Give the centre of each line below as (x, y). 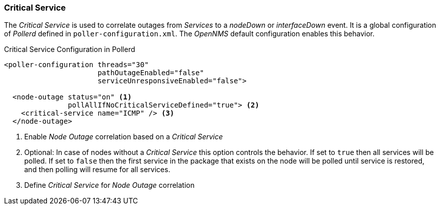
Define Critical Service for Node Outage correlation (109, 185)
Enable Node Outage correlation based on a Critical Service (124, 137)
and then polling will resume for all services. (97, 170)
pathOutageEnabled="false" (151, 73)
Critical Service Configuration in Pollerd (70, 49)
